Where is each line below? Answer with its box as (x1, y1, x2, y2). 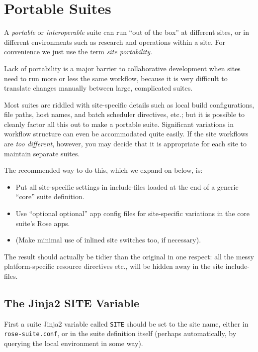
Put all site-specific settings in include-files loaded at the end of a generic (15, 181, 239, 192)
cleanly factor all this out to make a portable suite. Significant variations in (4, 118, 234, 129)
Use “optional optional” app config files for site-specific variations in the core (15, 208, 250, 219)
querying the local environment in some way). (4, 338, 143, 349)
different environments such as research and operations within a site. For (4, 36, 225, 47)
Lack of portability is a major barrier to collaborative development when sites (4, 63, 241, 73)
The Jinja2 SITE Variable (4, 295, 139, 310)
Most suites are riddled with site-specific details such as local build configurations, (4, 99, 255, 110)
